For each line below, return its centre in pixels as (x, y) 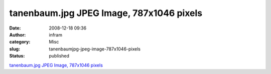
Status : (17, 56)
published (59, 56)
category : (20, 42)
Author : (18, 34)
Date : (15, 28)
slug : (15, 49)
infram (56, 34)
